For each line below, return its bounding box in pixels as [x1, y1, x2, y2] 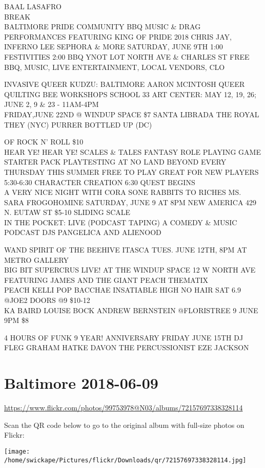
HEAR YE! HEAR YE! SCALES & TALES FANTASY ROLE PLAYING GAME [4, 146, 261, 157]
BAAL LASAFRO [4, 1, 62, 11]
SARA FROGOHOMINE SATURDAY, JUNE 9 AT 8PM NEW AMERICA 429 [4, 196, 257, 207]
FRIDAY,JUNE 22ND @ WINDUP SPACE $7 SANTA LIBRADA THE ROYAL [4, 109, 259, 119]
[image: [4, 447, 30, 455]
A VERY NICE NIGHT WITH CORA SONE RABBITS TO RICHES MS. [4, 187, 241, 197]
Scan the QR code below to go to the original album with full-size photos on [4, 419, 244, 430]
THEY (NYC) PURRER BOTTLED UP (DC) [4, 119, 152, 130]
